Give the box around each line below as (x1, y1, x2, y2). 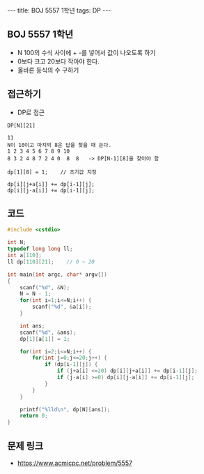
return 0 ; (19, 413, 49, 420)
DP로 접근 (17, 108, 45, 116)
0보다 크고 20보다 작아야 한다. (17, 57, 100, 66)
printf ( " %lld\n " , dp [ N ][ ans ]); (19, 406, 111, 413)
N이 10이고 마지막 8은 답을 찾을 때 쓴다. (7, 142, 112, 148)
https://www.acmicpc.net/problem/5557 (17, 459, 133, 467)
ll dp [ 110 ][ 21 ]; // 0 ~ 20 (7, 258, 95, 266)
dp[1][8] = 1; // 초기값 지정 (7, 169, 97, 176)
